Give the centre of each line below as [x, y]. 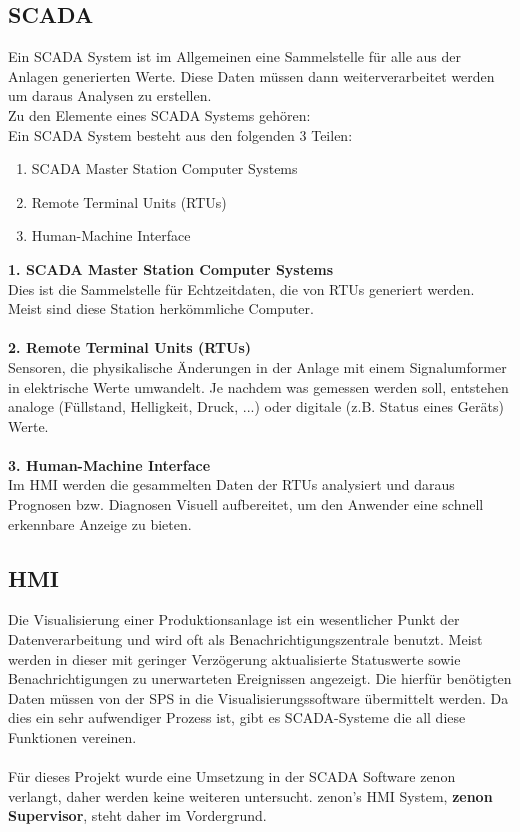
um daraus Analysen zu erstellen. [110, 95]
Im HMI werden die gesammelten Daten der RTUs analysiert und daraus [231, 484]
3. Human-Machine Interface [109, 464]
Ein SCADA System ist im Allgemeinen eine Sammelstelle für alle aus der [235, 56]
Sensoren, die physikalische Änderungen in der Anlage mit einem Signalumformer [257, 366]
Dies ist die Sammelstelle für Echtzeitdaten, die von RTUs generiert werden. [241, 288]
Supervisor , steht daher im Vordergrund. [137, 815]
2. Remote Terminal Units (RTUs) [130, 347]
